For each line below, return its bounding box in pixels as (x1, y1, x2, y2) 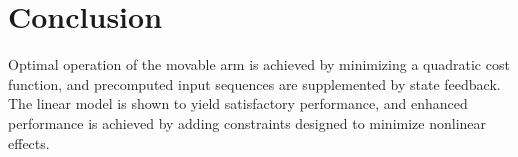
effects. (8, 132, 50, 153)
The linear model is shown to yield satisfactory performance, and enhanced (8, 93, 468, 114)
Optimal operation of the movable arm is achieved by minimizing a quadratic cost (8, 54, 510, 75)
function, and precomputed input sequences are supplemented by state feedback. (8, 73, 501, 94)
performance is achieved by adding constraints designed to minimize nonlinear (8, 112, 487, 133)
